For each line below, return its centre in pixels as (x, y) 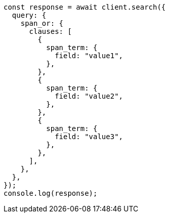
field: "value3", (89, 137)
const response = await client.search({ (85, 7)
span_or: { (42, 23)
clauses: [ (50, 31)
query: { (29, 15)
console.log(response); (51, 193)
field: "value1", (89, 56)
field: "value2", (89, 96)
